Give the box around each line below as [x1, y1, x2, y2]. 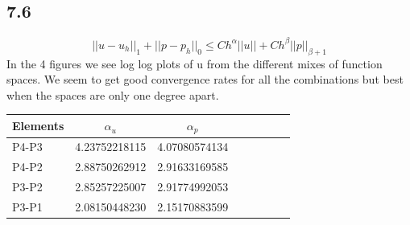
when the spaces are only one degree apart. [6, 86, 219, 103]
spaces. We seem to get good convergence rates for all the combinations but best [6, 71, 404, 88]
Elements [12, 117, 64, 134]
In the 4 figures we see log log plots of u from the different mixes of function [6, 55, 383, 72]
